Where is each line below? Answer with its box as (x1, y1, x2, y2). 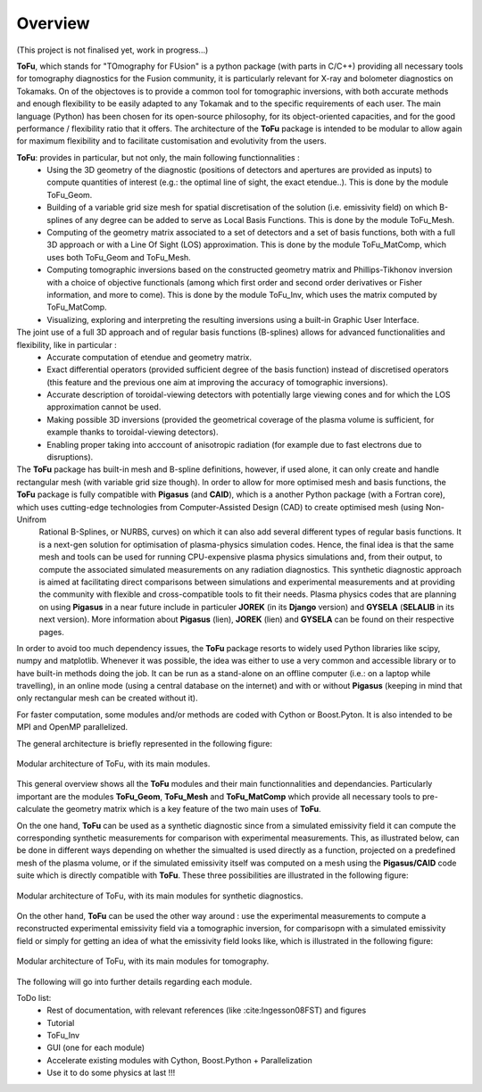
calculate (16, 804, 51, 815)
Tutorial (46, 1017, 75, 1028)
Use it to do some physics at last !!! (46, 1067, 176, 1079)
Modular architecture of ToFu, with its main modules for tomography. (16, 955, 270, 967)
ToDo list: (16, 992, 52, 1003)
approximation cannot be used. (46, 401, 162, 412)
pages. (38, 626, 64, 637)
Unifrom (16, 514, 46, 525)
